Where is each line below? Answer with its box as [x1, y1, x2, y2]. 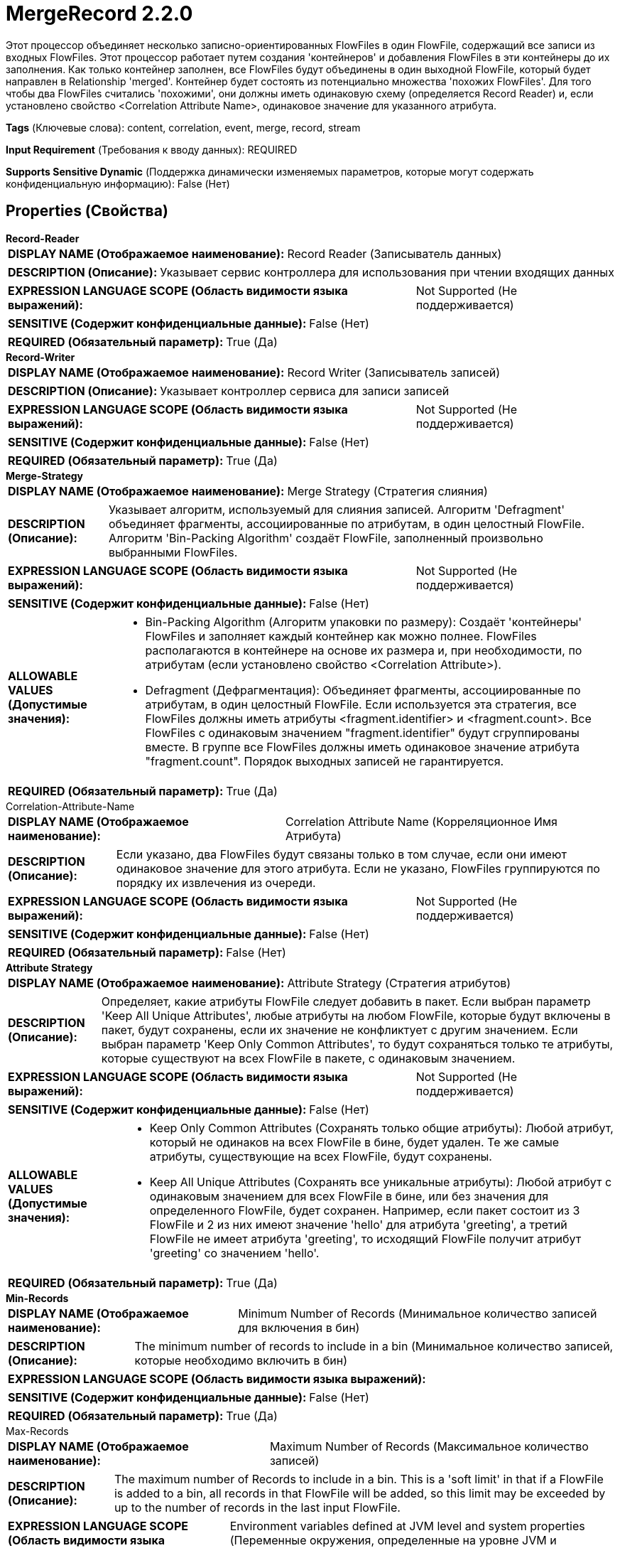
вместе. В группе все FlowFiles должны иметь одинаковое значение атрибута [145, 739, 580, 754]
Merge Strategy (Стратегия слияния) [287, 483, 488, 498]
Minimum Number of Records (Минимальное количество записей [238, 1306, 597, 1321]
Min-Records [6, 1291, 69, 1304]
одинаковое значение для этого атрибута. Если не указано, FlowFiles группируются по [116, 861, 600, 876]
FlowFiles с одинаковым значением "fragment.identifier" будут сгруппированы [145, 725, 580, 740]
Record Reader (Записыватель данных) [287, 246, 502, 261]
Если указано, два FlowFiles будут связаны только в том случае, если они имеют [116, 846, 567, 861]
